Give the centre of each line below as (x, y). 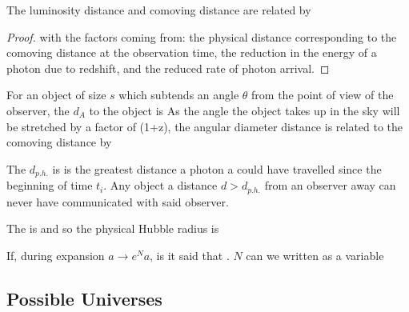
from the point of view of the (323, 95)
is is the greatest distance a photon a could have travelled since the (217, 168)
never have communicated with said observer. (118, 201)
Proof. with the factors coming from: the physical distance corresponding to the (202, 36)
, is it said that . (190, 255)
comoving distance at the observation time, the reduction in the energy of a (192, 52)
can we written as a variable (315, 255)
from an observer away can (330, 185)
